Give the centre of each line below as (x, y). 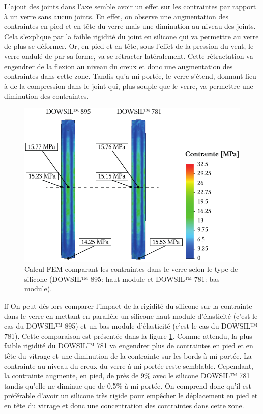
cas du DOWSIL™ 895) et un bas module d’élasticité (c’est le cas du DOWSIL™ (131, 326)
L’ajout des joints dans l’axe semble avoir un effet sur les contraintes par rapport (130, 6)
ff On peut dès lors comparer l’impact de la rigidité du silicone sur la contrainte (128, 305)
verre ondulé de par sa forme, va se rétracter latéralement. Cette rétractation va (129, 56)
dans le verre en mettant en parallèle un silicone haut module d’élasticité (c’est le (131, 316)
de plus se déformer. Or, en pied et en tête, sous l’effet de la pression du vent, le (129, 46)
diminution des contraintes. (47, 96)
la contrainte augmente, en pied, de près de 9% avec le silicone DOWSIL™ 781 (127, 376)
